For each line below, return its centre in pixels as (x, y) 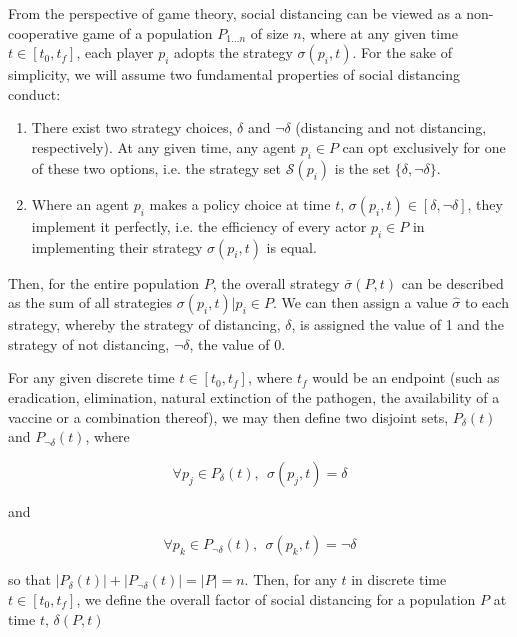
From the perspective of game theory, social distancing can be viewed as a (235, 13)
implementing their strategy (117, 246)
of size (269, 32)
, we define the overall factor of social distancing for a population (276, 598)
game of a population (147, 32)
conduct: (34, 93)
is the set (362, 167)
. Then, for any (290, 579)
